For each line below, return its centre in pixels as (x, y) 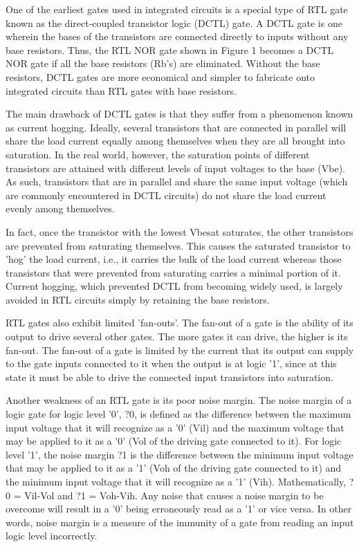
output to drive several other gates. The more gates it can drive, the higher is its (177, 336)
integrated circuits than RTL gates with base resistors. (121, 90)
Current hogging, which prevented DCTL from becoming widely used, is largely (174, 286)
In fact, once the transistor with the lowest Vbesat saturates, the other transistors (179, 231)
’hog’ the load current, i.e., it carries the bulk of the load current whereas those (174, 259)
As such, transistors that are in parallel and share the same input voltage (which (177, 182)
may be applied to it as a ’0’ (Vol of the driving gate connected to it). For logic (174, 441)
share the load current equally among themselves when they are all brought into (175, 141)
